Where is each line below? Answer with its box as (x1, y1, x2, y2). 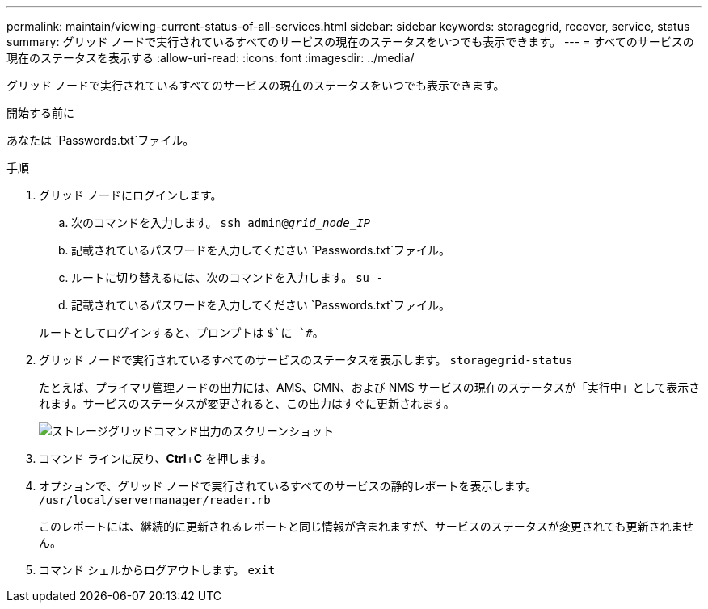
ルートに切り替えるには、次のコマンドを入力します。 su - (71, 271, 383, 284)
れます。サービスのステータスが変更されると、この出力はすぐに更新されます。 (39, 397, 455, 410)
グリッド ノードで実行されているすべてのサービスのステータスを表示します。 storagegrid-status (39, 353, 573, 367)
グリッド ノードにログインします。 (39, 188, 222, 202)
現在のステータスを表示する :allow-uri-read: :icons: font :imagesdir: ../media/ (6, 51, 415, 65)
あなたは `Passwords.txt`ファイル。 (6, 133, 195, 147)
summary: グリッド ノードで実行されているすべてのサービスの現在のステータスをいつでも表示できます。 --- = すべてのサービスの (6, 35, 694, 48)
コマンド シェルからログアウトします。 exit (39, 563, 276, 577)
